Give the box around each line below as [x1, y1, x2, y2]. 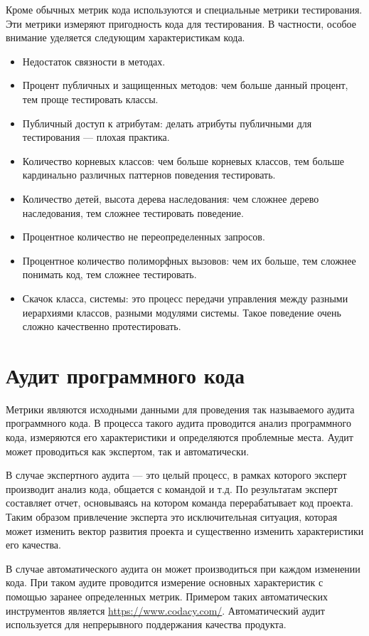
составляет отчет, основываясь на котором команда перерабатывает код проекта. [6, 495, 353, 510]
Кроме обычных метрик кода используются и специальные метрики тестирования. [6, 2, 363, 16]
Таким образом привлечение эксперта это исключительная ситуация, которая [6, 509, 338, 524]
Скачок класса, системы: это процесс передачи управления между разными [22, 290, 348, 305]
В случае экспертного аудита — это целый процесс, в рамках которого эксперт [6, 467, 347, 482]
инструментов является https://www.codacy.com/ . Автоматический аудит [6, 603, 325, 618]
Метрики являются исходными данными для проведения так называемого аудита [6, 401, 355, 416]
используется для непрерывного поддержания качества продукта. [6, 617, 287, 632]
